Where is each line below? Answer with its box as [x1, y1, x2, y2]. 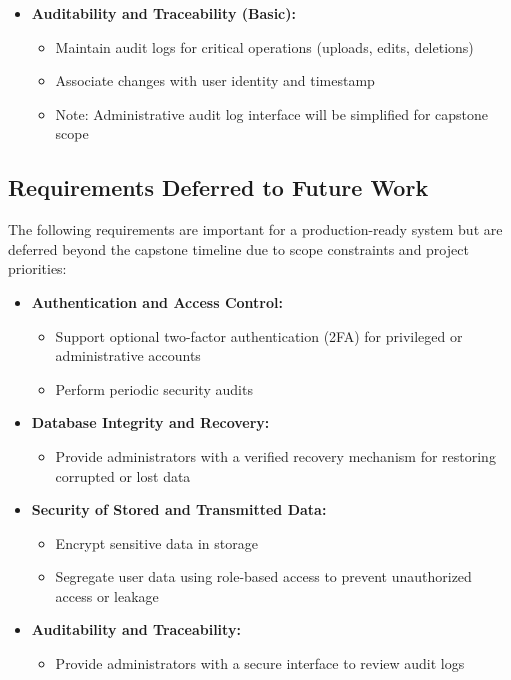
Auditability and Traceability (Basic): [31, 3, 296, 23]
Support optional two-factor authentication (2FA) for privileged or [55, 325, 463, 346]
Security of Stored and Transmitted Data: [31, 499, 327, 520]
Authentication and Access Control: [31, 291, 283, 312]
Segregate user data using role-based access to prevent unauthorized [55, 566, 472, 587]
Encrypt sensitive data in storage [55, 532, 258, 553]
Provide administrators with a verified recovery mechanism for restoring [55, 445, 496, 466]
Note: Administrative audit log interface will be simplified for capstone [55, 103, 489, 124]
